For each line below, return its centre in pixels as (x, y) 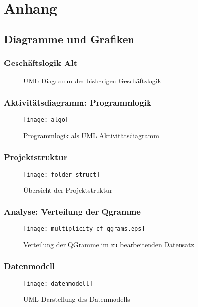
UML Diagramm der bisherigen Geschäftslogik (92, 81)
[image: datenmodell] (58, 283)
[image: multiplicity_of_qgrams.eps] (84, 229)
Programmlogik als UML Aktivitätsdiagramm (91, 135)
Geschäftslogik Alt (41, 63)
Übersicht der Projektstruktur (68, 190)
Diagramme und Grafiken (69, 39)
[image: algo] (46, 120)
